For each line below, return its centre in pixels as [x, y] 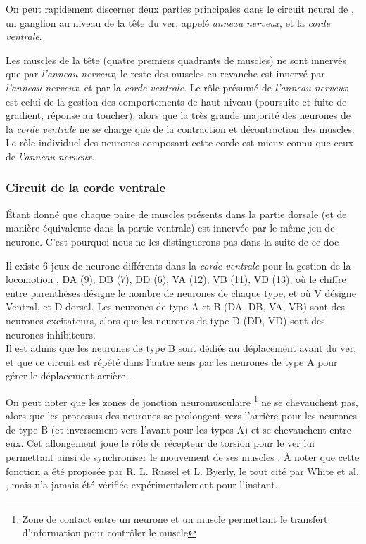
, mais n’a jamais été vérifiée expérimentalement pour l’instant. [142, 485]
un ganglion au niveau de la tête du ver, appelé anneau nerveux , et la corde [168, 22]
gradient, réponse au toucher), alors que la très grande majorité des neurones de [178, 115]
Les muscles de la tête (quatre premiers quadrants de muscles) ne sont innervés [176, 59]
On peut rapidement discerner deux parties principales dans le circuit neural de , [180, 8]
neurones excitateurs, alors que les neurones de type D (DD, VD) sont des [165, 320]
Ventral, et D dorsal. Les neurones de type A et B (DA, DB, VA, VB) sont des [176, 306]
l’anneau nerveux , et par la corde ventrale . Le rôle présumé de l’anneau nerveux [177, 87]
